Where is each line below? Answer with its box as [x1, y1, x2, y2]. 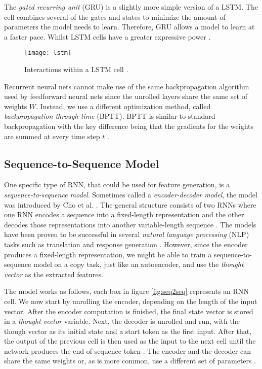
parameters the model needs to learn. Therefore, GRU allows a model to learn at [4, 21, 255, 32]
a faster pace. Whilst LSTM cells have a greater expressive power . [4, 31, 211, 42]
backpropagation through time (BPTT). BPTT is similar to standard [4, 111, 215, 121]
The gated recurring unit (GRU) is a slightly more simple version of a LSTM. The [4, 2, 258, 12]
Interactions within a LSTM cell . [24, 64, 128, 75]
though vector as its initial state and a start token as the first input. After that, [4, 325, 252, 336]
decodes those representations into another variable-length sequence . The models [4, 219, 256, 229]
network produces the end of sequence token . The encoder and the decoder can [4, 345, 251, 356]
